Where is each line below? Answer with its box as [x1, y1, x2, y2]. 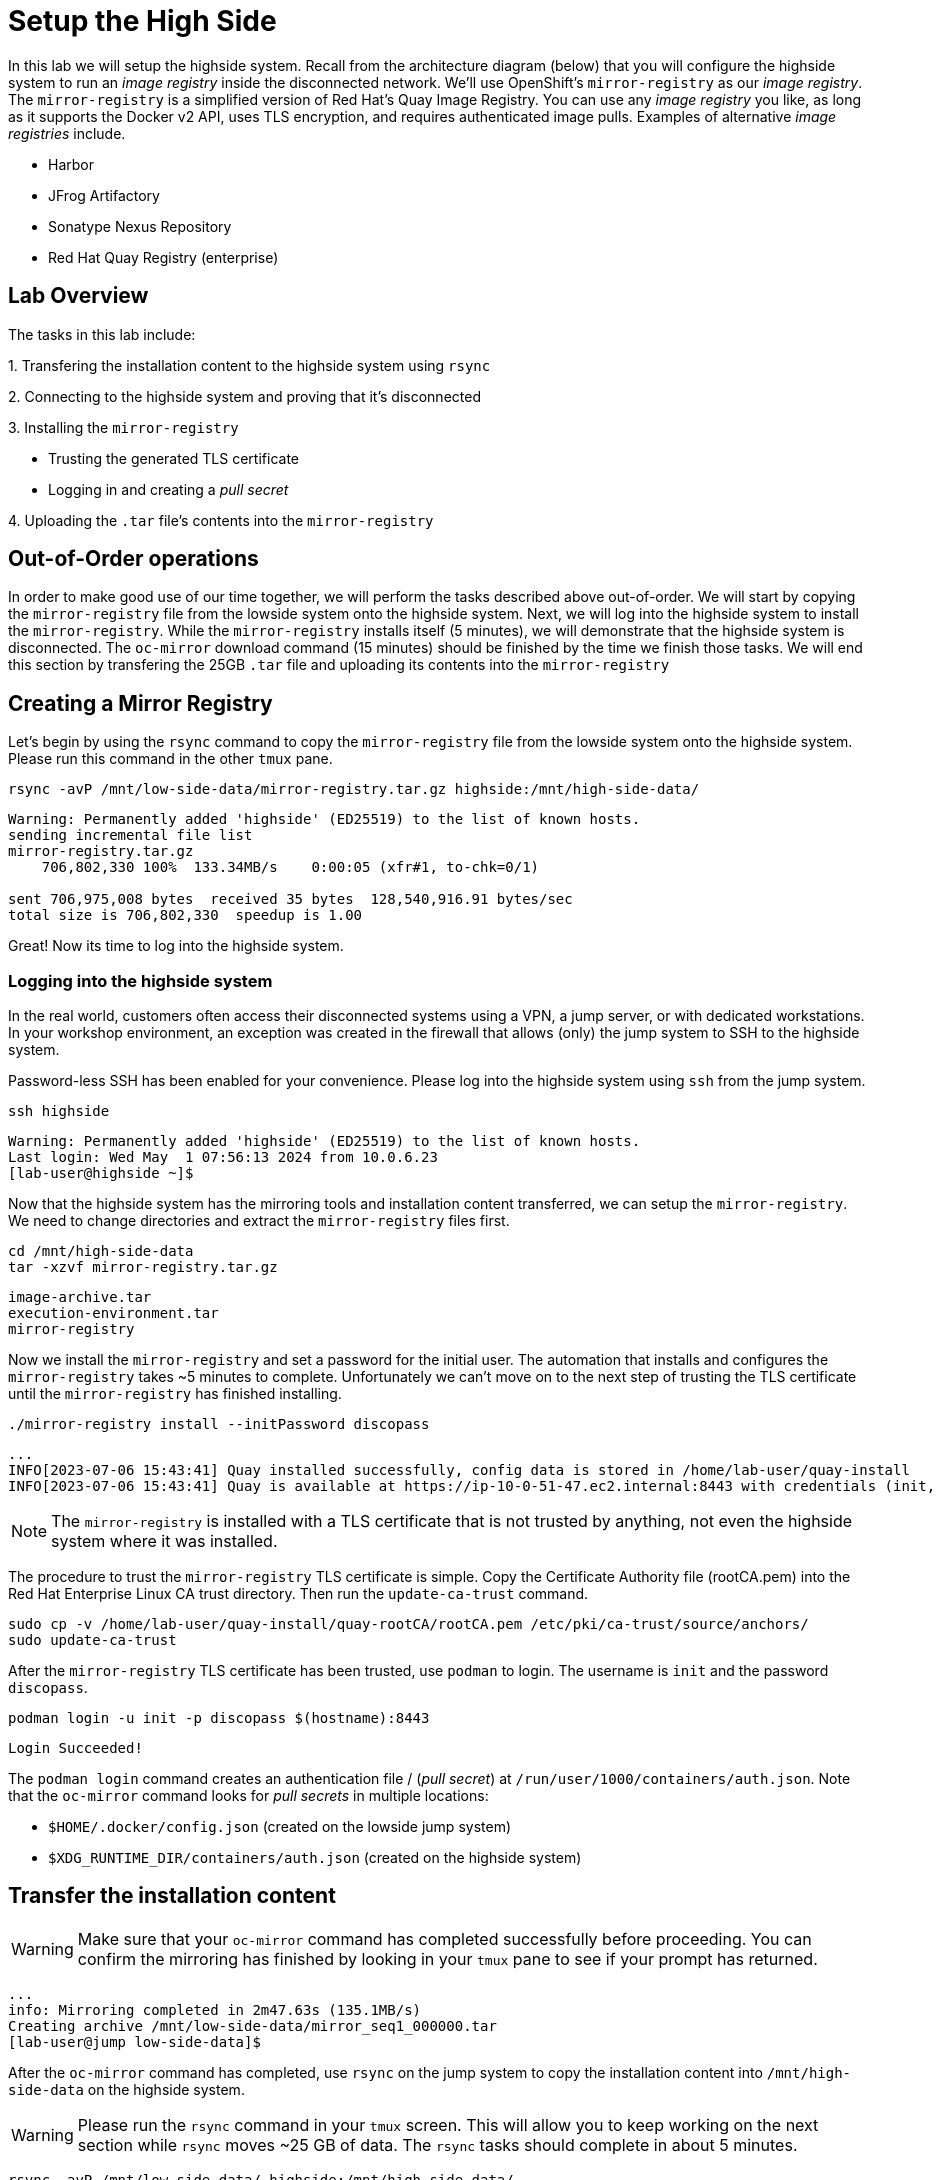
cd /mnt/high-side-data [8, 1243, 194, 1260]
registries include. [8, 124, 126, 142]
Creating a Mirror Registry [8, 690, 273, 716]
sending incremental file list [8, 827, 253, 844]
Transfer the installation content [8, 1883, 336, 1909]
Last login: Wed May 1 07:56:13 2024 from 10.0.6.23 [8, 1149, 438, 1166]
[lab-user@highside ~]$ [8, 1165, 194, 1182]
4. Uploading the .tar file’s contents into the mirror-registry [8, 511, 434, 529]
